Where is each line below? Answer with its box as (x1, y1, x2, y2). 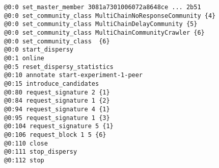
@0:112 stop (4, 156, 44, 164)
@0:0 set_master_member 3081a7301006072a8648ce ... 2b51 (4, 4, 201, 11)
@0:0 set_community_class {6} (4, 37, 110, 45)
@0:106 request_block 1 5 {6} (4, 131, 106, 138)
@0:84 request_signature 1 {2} (4, 97, 110, 105)
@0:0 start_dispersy (4, 46, 74, 54)
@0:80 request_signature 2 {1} (4, 88, 110, 96)
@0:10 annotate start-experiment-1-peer (4, 71, 143, 79)
